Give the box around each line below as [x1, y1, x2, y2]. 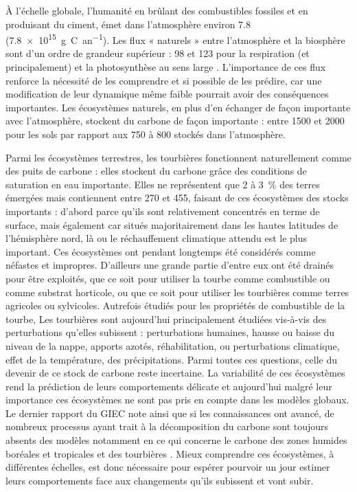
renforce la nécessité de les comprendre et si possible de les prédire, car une [5, 73, 322, 87]
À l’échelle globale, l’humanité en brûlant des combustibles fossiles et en [5, 3, 308, 17]
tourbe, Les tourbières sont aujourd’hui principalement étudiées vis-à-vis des [5, 311, 327, 326]
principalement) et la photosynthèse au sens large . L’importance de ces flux [5, 60, 326, 74]
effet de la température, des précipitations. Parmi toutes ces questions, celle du [5, 352, 337, 366]
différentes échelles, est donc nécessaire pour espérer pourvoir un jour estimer [5, 460, 330, 474]
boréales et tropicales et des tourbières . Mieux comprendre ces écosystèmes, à [5, 446, 334, 460]
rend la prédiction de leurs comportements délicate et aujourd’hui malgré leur [5, 379, 332, 393]
